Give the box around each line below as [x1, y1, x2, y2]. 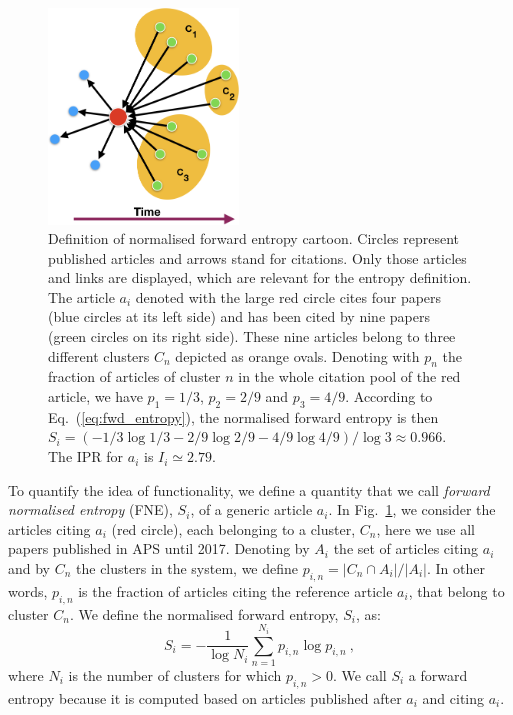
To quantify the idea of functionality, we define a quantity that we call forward [8, 479, 490, 500]
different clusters [48, 345, 150, 366]
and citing [422, 687, 485, 708]
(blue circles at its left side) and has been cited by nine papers [48, 306, 430, 327]
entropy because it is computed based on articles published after [8, 687, 402, 708]
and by [8, 558, 51, 579]
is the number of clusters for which [68, 664, 282, 685]
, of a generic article [190, 499, 313, 520]
